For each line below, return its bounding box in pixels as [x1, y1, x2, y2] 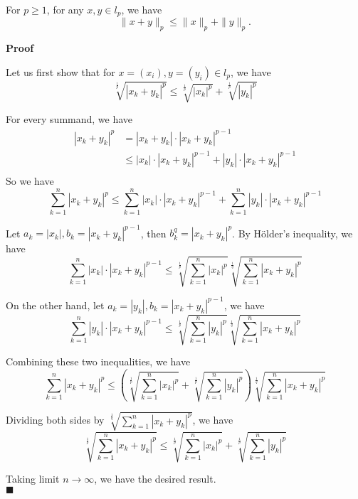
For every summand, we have [6, 112, 133, 127]
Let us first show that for [6, 64, 115, 79]
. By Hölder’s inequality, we [232, 225, 353, 240]
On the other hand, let [6, 297, 105, 312]
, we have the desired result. [94, 471, 216, 486]
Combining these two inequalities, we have [6, 354, 191, 369]
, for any [46, 2, 84, 16]
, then [140, 225, 167, 240]
